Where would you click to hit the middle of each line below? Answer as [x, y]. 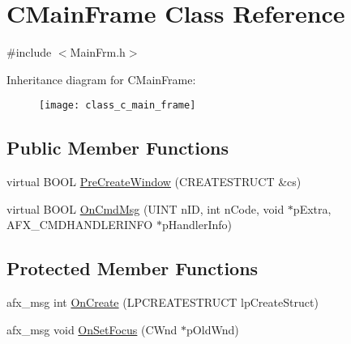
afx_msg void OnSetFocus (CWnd [92, 329]
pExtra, [312, 208]
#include [29, 52]
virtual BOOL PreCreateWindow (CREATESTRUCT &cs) [154, 182]
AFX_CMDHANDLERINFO [80, 225]
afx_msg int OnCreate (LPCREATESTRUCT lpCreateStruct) [163, 302]
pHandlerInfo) [197, 225]
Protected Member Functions [133, 268]
